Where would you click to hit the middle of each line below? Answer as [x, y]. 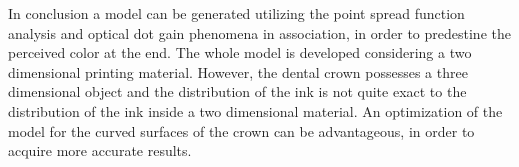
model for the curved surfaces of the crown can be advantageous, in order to [241, 130]
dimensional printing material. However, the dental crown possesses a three [238, 71]
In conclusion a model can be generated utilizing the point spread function [236, 13]
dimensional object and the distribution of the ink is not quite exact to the [237, 91]
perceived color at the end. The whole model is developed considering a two [240, 52]
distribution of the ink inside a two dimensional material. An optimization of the [255, 110]
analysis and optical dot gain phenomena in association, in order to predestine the [259, 32]
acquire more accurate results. [100, 150]
